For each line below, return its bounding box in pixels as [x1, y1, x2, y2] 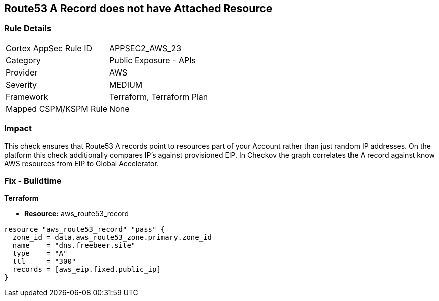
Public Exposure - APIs [109, 55, 196, 65]
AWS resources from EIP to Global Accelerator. [4, 159, 159, 168]
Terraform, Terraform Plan [109, 91, 208, 102]
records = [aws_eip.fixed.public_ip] [12, 265, 161, 274]
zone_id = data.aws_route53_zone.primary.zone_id [12, 233, 212, 242]
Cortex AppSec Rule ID [6, 43, 93, 53]
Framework [6, 91, 48, 102]
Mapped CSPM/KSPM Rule [6, 103, 108, 114]
